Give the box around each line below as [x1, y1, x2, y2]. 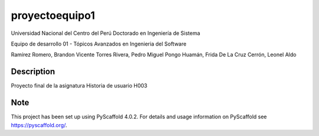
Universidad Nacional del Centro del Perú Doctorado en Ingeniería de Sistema [11, 30, 200, 37]
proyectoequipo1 [11, 9, 95, 22]
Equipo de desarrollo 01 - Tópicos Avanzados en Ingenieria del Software [11, 40, 187, 47]
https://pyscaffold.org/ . [11, 121, 67, 128]
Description [11, 67, 56, 77]
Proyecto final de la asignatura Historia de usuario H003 [11, 82, 148, 89]
